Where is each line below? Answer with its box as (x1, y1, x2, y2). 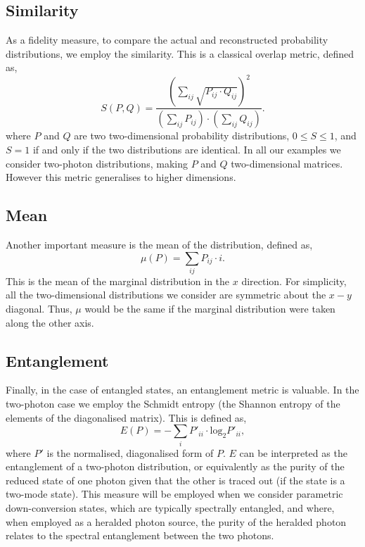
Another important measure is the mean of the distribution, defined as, (6, 237, 313, 251)
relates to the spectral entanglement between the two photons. (6, 528, 274, 543)
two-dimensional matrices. (231, 156, 343, 170)
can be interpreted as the (239, 445, 347, 460)
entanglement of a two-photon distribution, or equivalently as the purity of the (6, 459, 345, 474)
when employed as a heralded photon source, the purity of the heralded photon (6, 514, 347, 529)
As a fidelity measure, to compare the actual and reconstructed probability (6, 32, 328, 47)
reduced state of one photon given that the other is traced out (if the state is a (6, 472, 345, 487)
